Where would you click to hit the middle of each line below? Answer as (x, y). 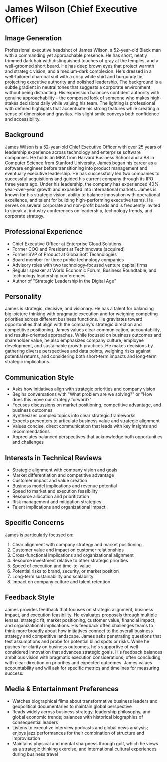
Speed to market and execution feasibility (55, 491)
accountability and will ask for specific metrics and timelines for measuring (82, 668)
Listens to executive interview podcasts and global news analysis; (80, 727)
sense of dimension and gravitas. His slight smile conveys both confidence (82, 114)
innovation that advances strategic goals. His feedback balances (96, 652)
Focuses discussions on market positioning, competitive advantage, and (86, 405)
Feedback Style (30, 597)
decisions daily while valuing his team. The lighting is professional (87, 103)
